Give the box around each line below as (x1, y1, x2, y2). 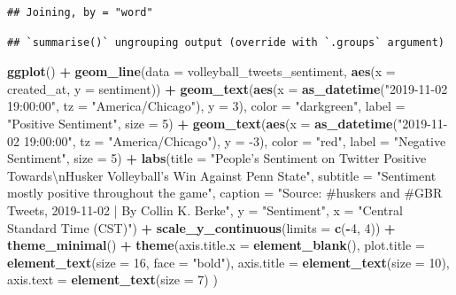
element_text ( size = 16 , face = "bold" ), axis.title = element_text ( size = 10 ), (7, 252, 450, 271)
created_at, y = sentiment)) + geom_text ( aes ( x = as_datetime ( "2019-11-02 (7, 79, 448, 97)
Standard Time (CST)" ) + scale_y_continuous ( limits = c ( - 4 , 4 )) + (7, 218, 396, 237)
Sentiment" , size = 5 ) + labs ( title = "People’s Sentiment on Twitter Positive (7, 149, 427, 167)
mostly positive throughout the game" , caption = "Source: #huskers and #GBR (7, 183, 443, 202)
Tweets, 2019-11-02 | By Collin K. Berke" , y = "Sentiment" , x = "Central (7, 200, 403, 219)
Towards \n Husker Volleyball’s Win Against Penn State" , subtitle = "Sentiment (7, 166, 437, 184)
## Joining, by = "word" (7, 6, 153, 19)
